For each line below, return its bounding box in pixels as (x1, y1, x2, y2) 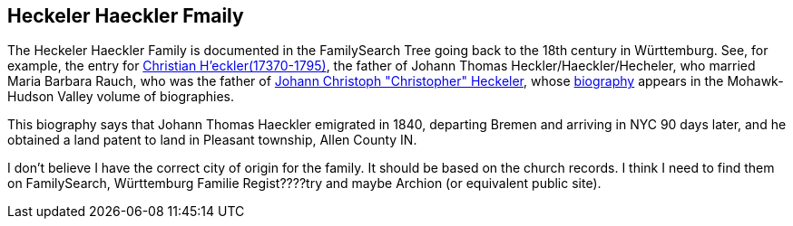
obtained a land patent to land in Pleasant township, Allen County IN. (7, 132, 417, 148)
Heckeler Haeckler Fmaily (7, 5, 244, 27)
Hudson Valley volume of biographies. (7, 89, 234, 105)
